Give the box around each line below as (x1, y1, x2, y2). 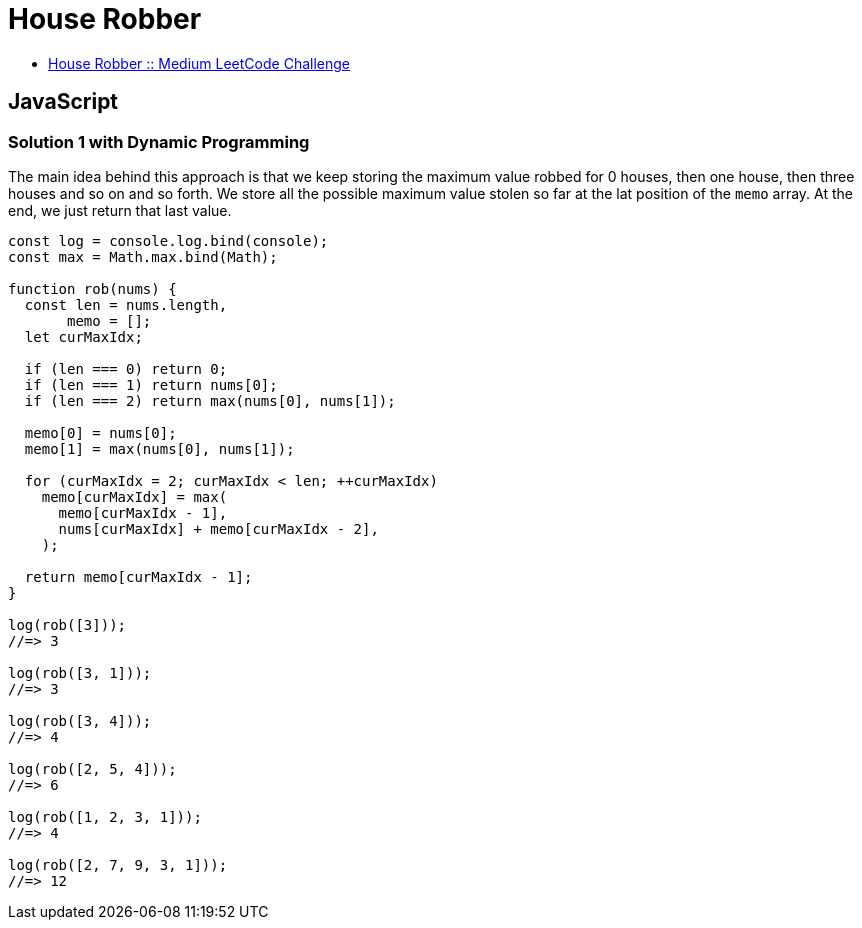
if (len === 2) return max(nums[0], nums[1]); (24, 392, 396, 409)
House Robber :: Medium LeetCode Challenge (48, 54, 350, 72)
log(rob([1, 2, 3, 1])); (8, 808, 202, 825)
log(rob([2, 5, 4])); (8, 760, 177, 777)
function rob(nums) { (8, 280, 177, 297)
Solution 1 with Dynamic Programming (8, 131, 310, 152)
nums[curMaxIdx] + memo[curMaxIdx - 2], (58, 520, 379, 537)
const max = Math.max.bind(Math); (8, 248, 278, 265)
